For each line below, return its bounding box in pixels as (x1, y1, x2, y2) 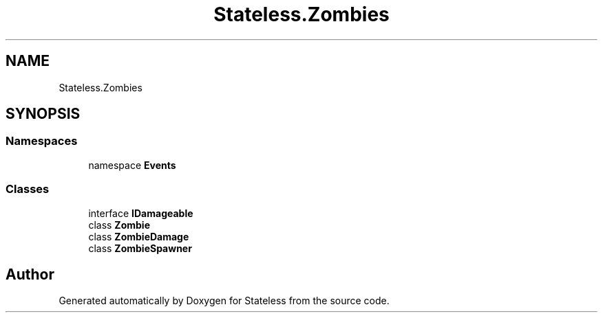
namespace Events (88, 159, 176, 171)
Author (6, 265, 54, 283)
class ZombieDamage (88, 230, 189, 242)
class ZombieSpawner (88, 242, 192, 254)
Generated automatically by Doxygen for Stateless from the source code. (59, 295, 390, 307)
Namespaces (6, 134, 78, 148)
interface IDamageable (88, 207, 193, 219)
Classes (6, 182, 50, 196)
